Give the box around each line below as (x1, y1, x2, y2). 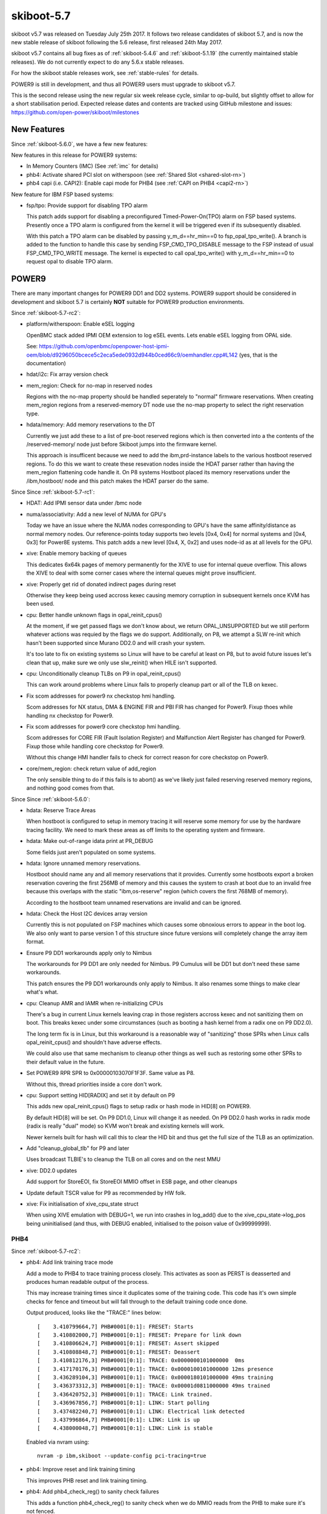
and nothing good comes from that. (26, 784, 115, 792)
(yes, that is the (239, 351, 278, 359)
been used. (26, 600, 54, 607)
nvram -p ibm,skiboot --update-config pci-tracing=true (37, 1452, 206, 1459)
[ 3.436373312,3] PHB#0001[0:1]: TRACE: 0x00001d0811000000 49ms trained (37, 1383, 271, 1389)
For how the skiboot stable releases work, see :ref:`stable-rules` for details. (11, 70, 199, 77)
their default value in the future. (26, 1058, 105, 1065)
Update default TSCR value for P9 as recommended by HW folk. (26, 1189, 187, 1196)
